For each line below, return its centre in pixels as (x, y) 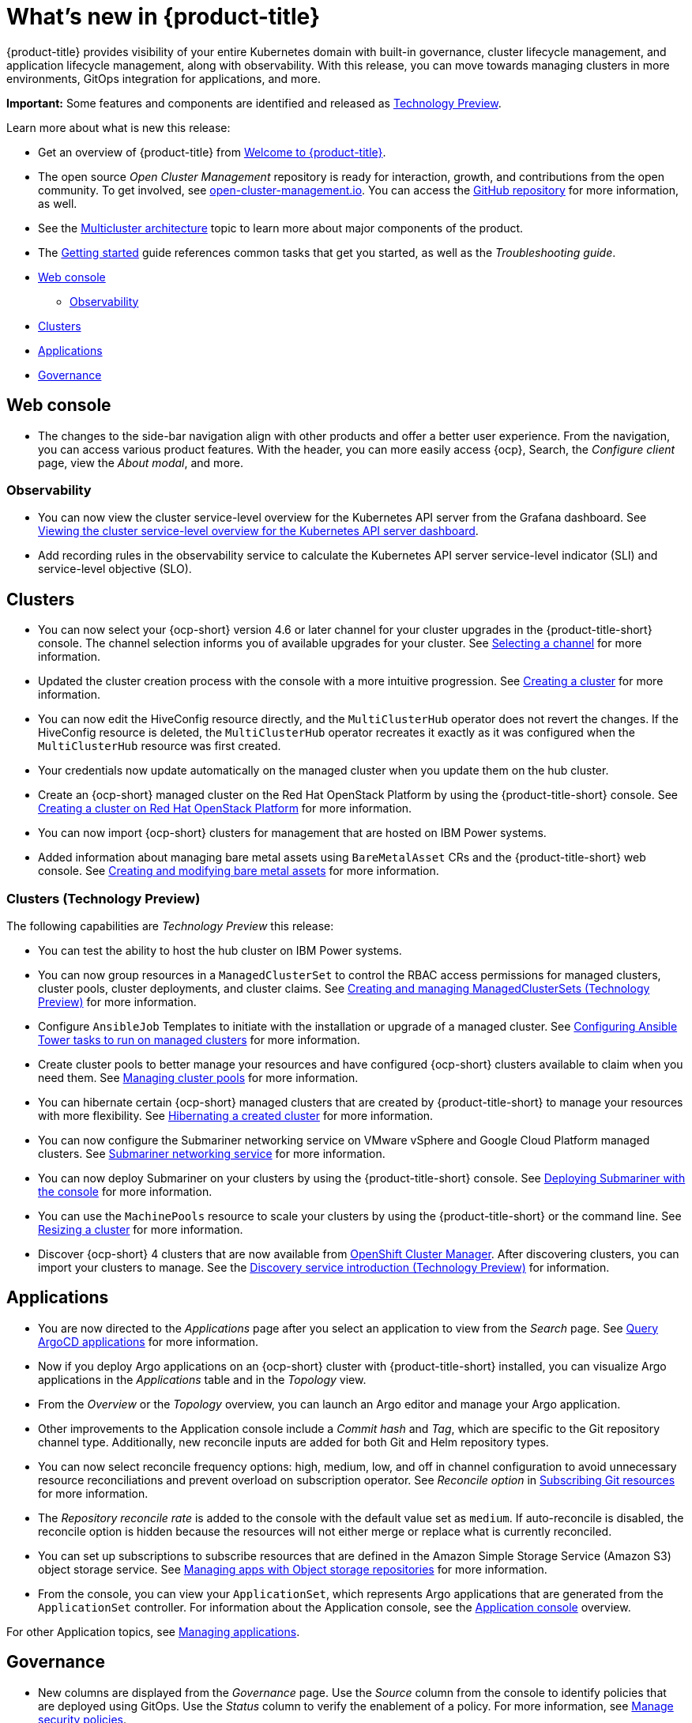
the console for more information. (125, 1191)
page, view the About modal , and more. (141, 462)
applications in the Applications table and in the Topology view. (202, 1379)
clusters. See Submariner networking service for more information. (212, 1153)
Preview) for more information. (117, 1001)
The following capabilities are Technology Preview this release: (170, 926)
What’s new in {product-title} (164, 17)
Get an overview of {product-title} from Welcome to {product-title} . (212, 152)
